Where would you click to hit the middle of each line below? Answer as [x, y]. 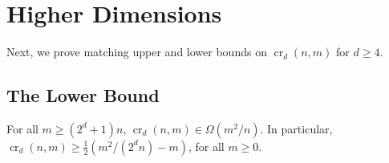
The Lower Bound [83, 95]
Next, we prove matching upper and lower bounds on [137, 52]
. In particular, [296, 128]
